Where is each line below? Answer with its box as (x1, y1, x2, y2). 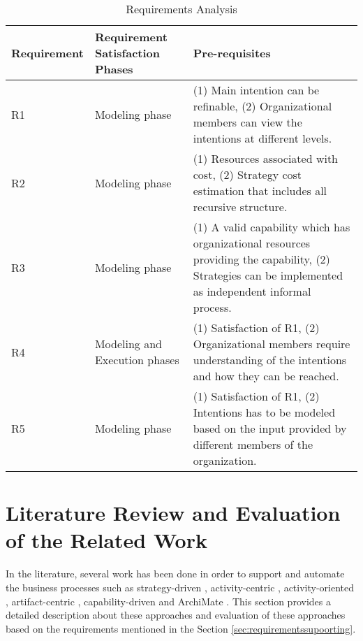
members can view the (193, 114, 302, 130)
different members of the (193, 436, 313, 452)
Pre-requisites (193, 45, 271, 61)
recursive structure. (193, 199, 288, 215)
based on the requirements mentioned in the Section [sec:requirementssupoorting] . (6, 621, 356, 635)
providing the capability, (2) (193, 251, 330, 267)
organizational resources (193, 235, 311, 251)
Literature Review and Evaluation (6, 498, 341, 527)
